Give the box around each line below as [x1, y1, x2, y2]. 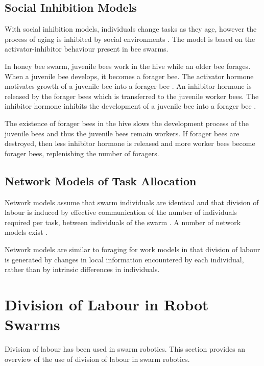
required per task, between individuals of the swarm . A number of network [5, 216, 241, 227]
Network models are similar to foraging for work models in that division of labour [5, 243, 260, 254]
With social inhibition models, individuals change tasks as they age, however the [5, 23, 257, 34]
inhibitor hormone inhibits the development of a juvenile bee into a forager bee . [5, 101, 256, 111]
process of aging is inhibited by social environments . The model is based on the [5, 33, 255, 44]
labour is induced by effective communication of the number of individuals [5, 207, 237, 217]
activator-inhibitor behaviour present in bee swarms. [5, 43, 169, 54]
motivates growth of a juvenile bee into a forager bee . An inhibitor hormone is [5, 81, 252, 91]
